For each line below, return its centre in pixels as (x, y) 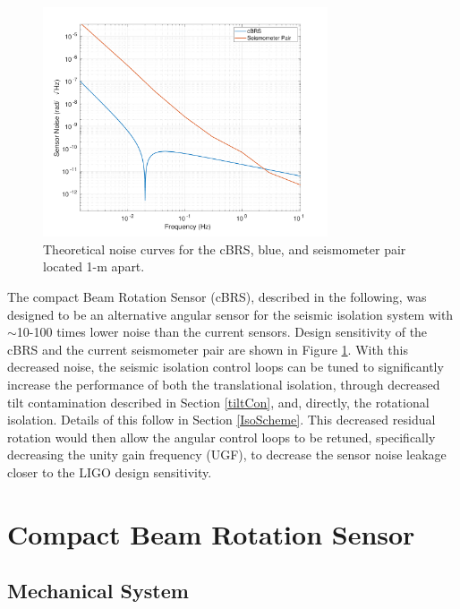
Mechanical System (98, 591)
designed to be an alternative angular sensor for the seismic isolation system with (230, 314)
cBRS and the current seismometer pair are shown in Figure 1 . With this (208, 349)
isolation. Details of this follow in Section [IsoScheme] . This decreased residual (221, 420)
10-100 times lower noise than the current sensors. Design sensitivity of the (222, 332)
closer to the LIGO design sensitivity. (110, 472)
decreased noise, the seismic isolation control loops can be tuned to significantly (226, 367)
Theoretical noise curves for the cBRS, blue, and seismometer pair (225, 249)
